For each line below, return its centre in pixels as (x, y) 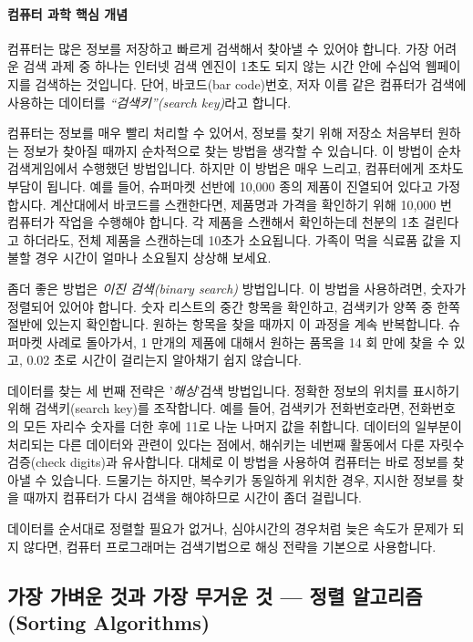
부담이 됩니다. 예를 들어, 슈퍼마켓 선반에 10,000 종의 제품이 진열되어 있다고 (220, 186)
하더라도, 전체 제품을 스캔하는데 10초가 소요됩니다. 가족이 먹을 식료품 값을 (234, 239)
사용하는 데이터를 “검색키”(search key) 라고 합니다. (149, 102)
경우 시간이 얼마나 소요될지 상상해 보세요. (153, 258)
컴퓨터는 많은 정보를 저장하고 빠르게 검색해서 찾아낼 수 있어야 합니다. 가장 (218, 48)
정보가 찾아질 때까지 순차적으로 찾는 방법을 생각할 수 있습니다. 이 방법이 (228, 150)
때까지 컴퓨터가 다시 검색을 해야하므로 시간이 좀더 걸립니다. (192, 497)
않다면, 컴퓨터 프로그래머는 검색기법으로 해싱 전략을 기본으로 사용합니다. (230, 546)
